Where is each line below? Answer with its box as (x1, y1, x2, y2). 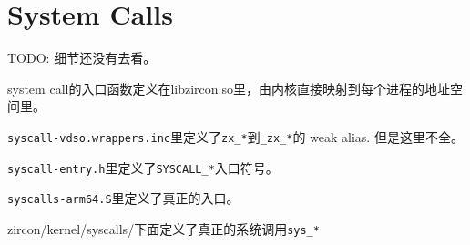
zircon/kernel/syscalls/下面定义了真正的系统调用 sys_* (7, 219, 320, 238)
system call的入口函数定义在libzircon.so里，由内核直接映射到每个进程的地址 (7, 78, 450, 97)
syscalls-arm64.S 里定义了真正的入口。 (7, 189, 240, 208)
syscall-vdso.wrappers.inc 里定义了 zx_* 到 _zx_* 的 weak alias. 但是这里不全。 (7, 127, 464, 146)
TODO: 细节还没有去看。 (7, 48, 157, 67)
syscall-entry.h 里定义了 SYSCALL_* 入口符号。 (7, 158, 279, 177)
